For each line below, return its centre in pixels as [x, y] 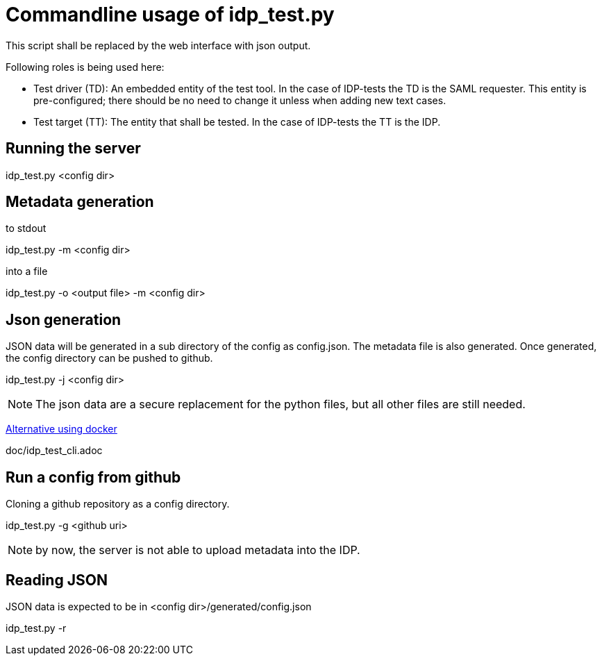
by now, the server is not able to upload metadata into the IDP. [198, 550]
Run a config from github [93, 477]
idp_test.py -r [36, 628]
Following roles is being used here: [85, 67]
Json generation [64, 319]
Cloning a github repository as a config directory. [118, 504]
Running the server [73, 149]
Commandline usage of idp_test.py [170, 15]
